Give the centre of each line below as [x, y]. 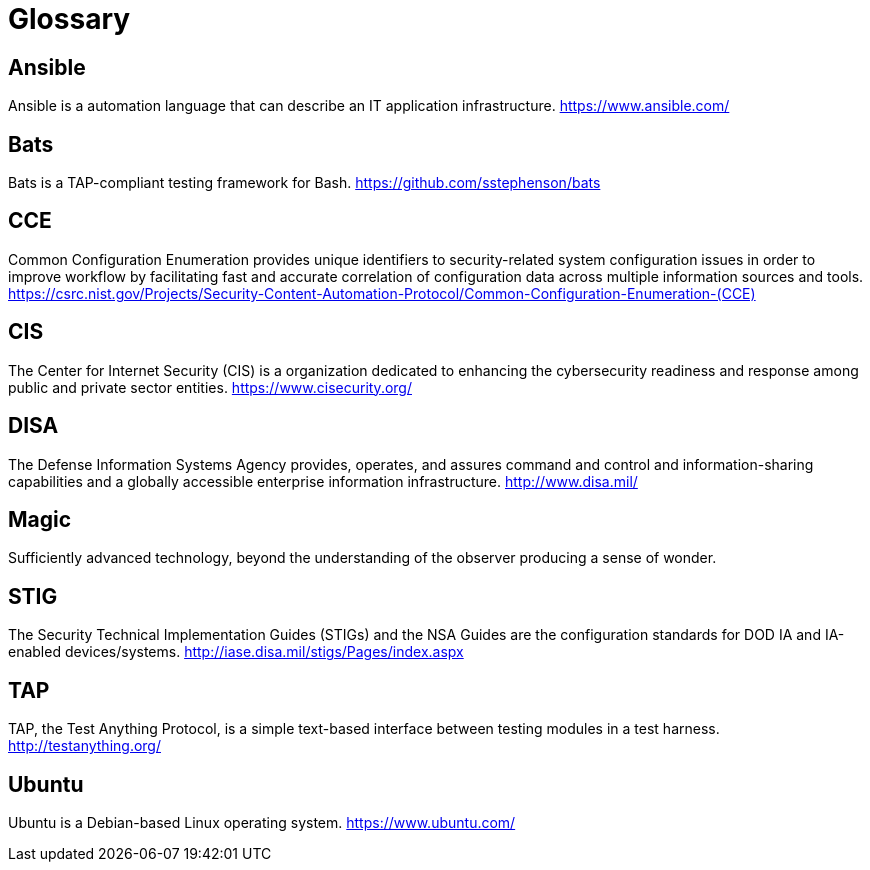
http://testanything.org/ [84, 746]
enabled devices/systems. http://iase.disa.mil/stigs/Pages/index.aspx [236, 652]
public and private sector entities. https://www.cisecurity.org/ [210, 387]
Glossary [69, 19]
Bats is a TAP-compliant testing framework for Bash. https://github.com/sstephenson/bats [304, 183]
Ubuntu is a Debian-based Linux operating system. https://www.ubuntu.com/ [262, 822]
